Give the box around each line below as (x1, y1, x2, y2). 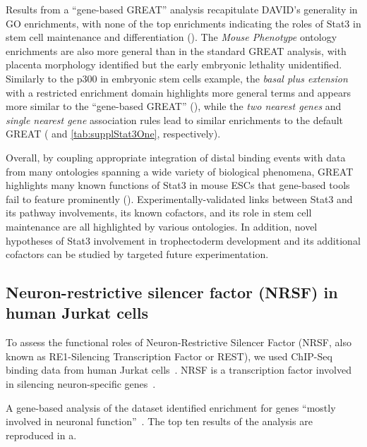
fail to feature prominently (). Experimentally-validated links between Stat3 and (6, 191, 353, 206)
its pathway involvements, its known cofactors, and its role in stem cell (6, 205, 312, 220)
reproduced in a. (6, 427, 77, 442)
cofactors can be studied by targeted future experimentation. (6, 247, 269, 262)
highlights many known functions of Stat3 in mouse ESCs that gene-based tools (6, 178, 350, 192)
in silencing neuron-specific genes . (6, 376, 156, 391)
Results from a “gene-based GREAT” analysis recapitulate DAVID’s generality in (6, 2, 358, 16)
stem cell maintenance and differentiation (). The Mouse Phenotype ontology (6, 30, 337, 44)
